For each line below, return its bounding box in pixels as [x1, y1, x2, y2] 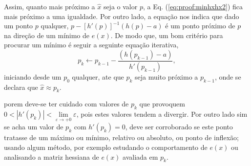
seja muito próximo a [135, 71, 198, 82]
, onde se [214, 71, 241, 82]
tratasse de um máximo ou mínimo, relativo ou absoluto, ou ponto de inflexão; [4, 132, 239, 143]
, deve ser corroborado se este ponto [125, 122, 233, 132]
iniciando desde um [4, 71, 62, 82]
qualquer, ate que [72, 71, 124, 82]
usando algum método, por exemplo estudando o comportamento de [4, 142, 208, 152]
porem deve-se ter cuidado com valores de [4, 99, 129, 109]
